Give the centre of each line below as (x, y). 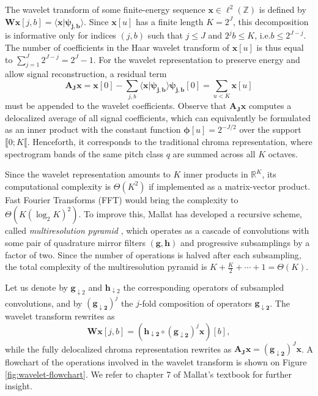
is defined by (283, 9)
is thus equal (280, 47)
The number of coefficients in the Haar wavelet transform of (117, 47)
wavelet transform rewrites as (60, 316)
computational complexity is (58, 186)
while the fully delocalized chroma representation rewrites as (118, 349)
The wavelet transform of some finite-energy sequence (105, 9)
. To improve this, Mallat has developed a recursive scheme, (190, 214)
